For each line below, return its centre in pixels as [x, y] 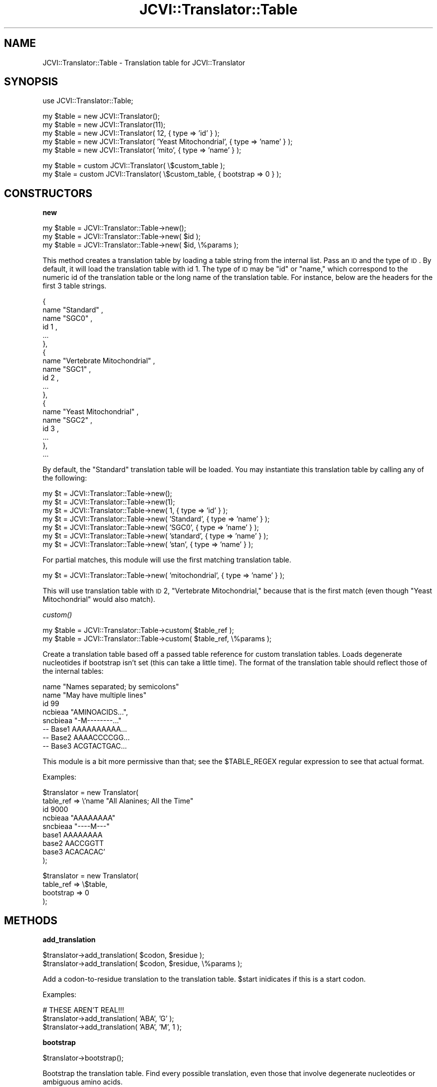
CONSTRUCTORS [48, 193]
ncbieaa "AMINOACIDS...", [85, 712]
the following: [65, 478]
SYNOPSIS [31, 82]
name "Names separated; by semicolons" [111, 687]
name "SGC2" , [68, 420]
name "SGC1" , [67, 369]
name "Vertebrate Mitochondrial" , [99, 361]
